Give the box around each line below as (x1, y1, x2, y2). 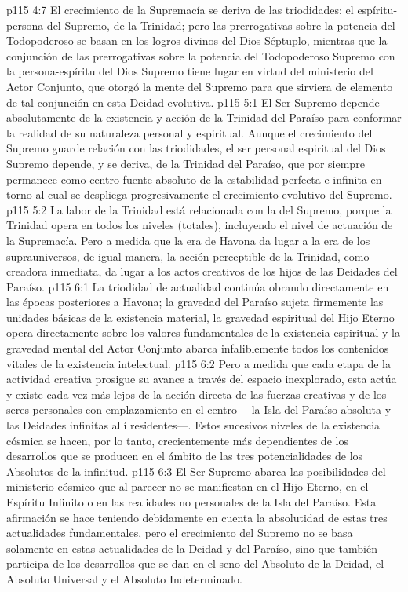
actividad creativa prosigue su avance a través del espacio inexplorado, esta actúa (6, 371, 397, 387)
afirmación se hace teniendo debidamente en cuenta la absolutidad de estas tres (6, 509, 388, 525)
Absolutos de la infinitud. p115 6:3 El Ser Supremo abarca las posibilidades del (6, 462, 386, 479)
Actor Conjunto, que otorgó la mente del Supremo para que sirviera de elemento (6, 78, 393, 94)
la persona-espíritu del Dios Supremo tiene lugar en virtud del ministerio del (6, 63, 373, 79)
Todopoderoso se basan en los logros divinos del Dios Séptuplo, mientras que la (6, 32, 388, 49)
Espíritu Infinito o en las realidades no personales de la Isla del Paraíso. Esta (6, 494, 377, 510)
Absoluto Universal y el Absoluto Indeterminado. (6, 570, 242, 587)
